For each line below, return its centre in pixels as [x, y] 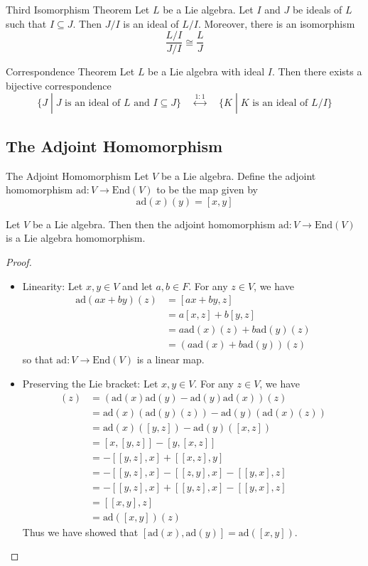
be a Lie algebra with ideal [206, 71]
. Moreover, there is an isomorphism [276, 23]
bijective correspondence [59, 85]
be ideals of [317, 9]
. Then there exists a [317, 71]
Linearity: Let [53, 285]
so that [38, 359]
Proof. [19, 262]
